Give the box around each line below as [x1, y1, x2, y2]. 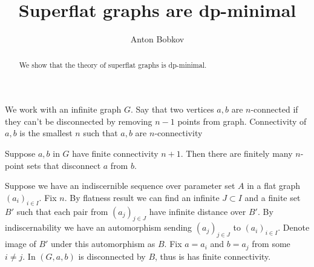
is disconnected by [78, 249, 146, 262]
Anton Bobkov [130, 33, 185, 45]
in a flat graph [247, 179, 301, 192]
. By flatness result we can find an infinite [64, 191, 220, 203]
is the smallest [19, 127, 73, 139]
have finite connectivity [72, 147, 159, 159]
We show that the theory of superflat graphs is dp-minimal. [19, 59, 207, 70]
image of [5, 237, 36, 250]
